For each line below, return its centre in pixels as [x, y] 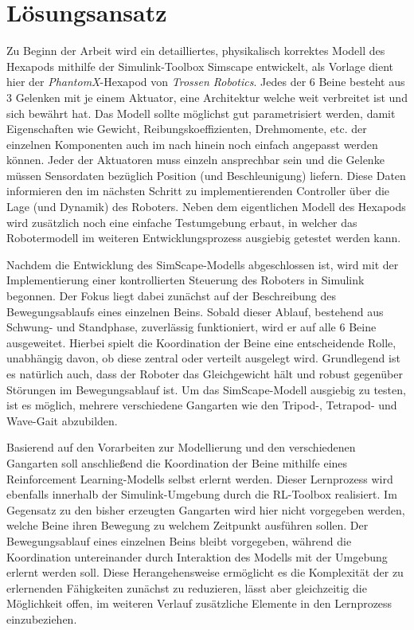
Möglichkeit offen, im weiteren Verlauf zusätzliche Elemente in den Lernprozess [199, 603]
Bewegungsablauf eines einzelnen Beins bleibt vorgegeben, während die [179, 540]
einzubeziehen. [42, 618]
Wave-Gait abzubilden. [62, 420]
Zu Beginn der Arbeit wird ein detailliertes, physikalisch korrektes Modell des [196, 51]
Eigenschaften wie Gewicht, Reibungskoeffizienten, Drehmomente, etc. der [187, 129]
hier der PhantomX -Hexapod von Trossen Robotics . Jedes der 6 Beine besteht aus [206, 82]
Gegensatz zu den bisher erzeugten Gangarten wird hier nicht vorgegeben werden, [206, 509]
